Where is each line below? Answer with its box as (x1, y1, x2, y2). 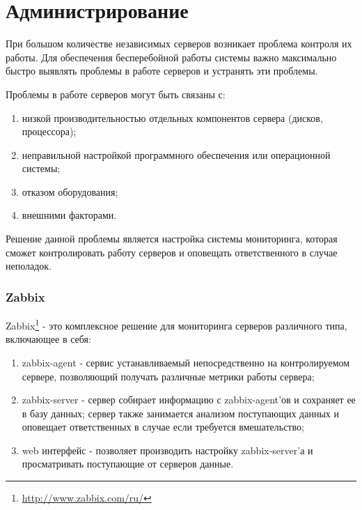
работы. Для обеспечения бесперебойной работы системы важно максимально (6, 49, 337, 64)
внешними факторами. (22, 208, 117, 222)
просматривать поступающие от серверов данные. (22, 456, 234, 471)
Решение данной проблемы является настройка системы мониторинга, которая (6, 231, 338, 246)
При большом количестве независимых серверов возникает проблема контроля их (6, 36, 352, 51)
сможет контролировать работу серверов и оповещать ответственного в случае (6, 245, 338, 259)
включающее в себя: (6, 332, 91, 346)
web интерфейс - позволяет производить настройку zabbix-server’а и (22, 442, 313, 457)
